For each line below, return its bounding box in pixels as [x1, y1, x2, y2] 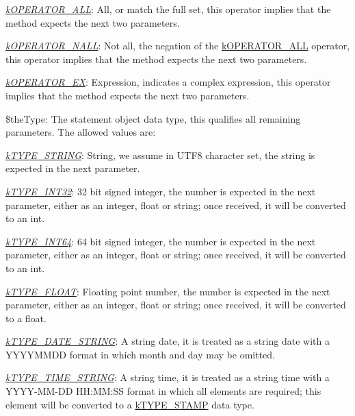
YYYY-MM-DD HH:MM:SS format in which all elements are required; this [5, 384, 321, 398]
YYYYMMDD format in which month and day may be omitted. [5, 347, 276, 361]
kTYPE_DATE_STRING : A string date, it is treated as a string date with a [5, 334, 330, 348]
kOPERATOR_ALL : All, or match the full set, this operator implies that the [5, 2, 331, 16]
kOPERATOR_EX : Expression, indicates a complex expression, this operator [5, 75, 331, 89]
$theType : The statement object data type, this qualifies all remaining [5, 111, 301, 125]
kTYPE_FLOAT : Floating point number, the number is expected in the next [5, 284, 330, 298]
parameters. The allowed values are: [5, 125, 156, 139]
